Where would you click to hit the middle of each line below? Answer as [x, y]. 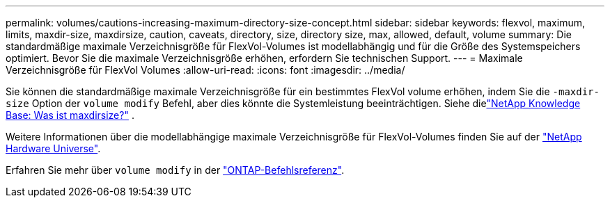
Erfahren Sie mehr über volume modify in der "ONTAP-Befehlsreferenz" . [175, 170]
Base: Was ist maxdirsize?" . [70, 115]
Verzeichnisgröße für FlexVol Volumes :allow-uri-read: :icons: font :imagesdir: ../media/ [205, 70]
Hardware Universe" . [53, 148]
